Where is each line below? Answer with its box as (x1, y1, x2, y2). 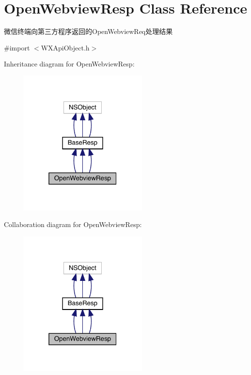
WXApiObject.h (41, 42, 90, 52)
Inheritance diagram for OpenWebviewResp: (4, 59, 135, 69)
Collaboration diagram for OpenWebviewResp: (4, 219, 142, 229)
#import (4, 42, 30, 52)
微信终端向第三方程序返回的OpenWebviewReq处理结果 (4, 26, 173, 36)
